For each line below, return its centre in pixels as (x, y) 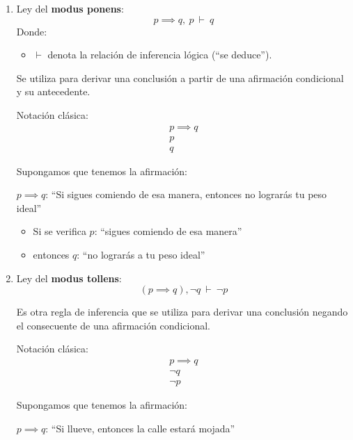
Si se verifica (60, 231)
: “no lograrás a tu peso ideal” (141, 255)
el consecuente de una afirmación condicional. (113, 325)
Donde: (32, 31)
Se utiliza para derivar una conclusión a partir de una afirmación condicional (180, 78)
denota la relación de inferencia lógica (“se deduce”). (160, 55)
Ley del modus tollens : (69, 278)
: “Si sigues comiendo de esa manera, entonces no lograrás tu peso (186, 194)
